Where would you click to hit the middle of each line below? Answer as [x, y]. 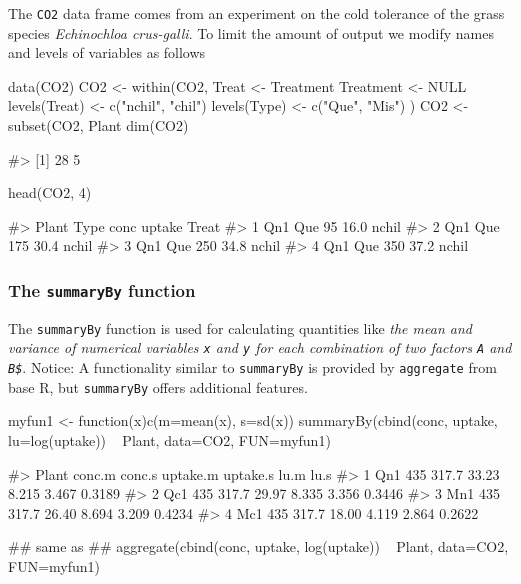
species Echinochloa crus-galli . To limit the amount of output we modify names [251, 32]
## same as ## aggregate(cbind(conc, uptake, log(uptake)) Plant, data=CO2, [258, 546]
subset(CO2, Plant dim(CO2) [98, 125]
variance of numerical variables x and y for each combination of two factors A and [260, 347]
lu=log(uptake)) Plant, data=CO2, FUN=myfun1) [169, 440]
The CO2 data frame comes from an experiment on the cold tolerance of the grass [256, 13]
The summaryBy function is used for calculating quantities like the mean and [240, 327]
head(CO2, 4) [50, 192]
